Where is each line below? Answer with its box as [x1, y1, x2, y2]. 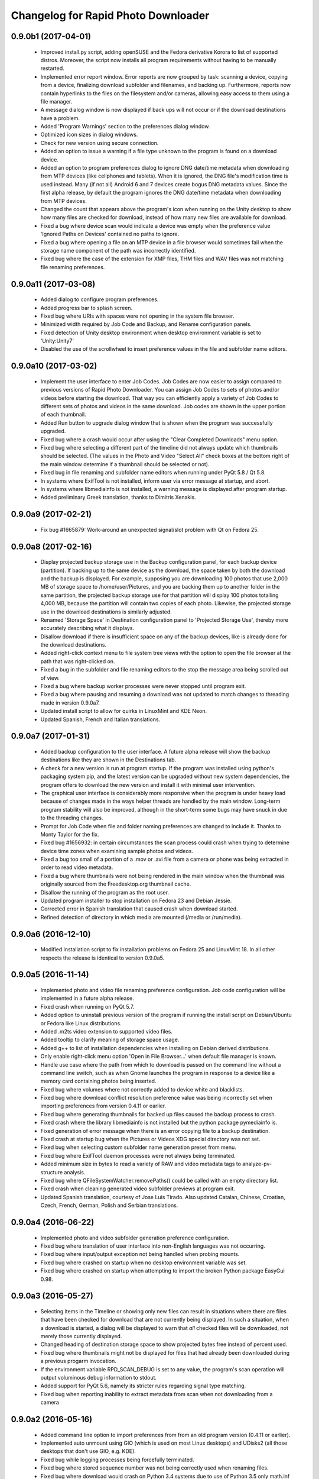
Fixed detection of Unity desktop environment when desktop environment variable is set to [40, 329, 262, 336]
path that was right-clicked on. [40, 657, 115, 665]
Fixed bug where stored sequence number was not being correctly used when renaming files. [40, 1464, 269, 1471]
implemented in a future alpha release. [40, 994, 134, 1002]
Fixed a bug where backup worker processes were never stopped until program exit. [40, 683, 246, 690]
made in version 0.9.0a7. [40, 699, 100, 706]
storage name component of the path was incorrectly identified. [40, 247, 196, 254]
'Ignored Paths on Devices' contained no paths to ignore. [40, 231, 180, 238]
